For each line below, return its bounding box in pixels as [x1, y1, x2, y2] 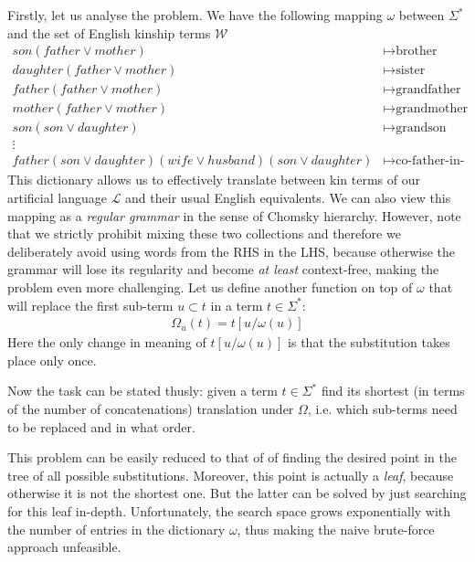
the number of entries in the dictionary [7, 519, 226, 538]
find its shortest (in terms [321, 381, 465, 400]
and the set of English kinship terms [7, 23, 211, 42]
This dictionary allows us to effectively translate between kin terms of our [7, 170, 421, 189]
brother [396, 45, 438, 58]
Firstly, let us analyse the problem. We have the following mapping [7, 5, 383, 24]
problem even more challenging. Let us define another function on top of [7, 277, 413, 296]
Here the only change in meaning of [7, 333, 206, 352]
